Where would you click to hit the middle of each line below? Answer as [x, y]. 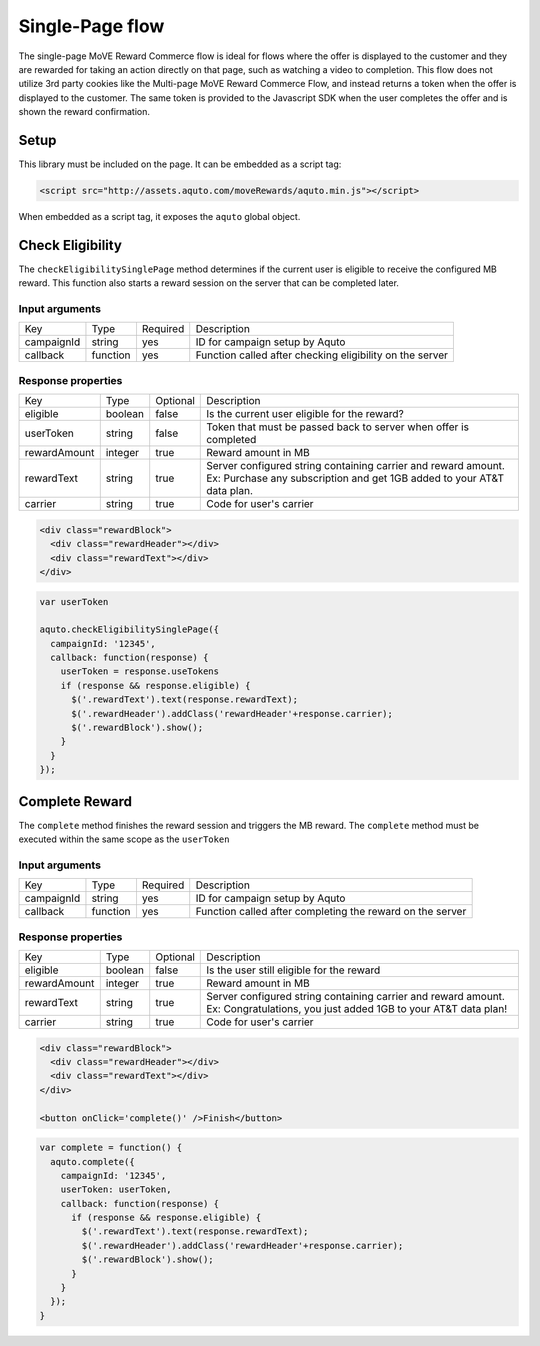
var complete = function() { [111, 1148]
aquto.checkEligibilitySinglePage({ [129, 629]
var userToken [74, 601]
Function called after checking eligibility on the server [322, 355]
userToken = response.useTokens [140, 671]
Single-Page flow [91, 26]
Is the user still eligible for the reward [293, 970]
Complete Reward [75, 801]
